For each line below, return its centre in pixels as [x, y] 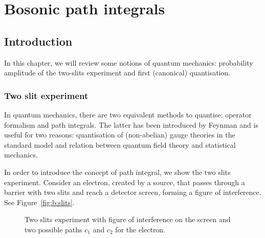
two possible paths [53, 229]
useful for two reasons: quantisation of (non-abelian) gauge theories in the [120, 135]
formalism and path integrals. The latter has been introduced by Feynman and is [131, 124]
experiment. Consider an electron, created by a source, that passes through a [125, 182]
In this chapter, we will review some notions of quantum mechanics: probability [129, 62]
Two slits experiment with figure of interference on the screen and [128, 219]
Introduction [38, 41]
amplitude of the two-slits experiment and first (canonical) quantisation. [117, 73]
